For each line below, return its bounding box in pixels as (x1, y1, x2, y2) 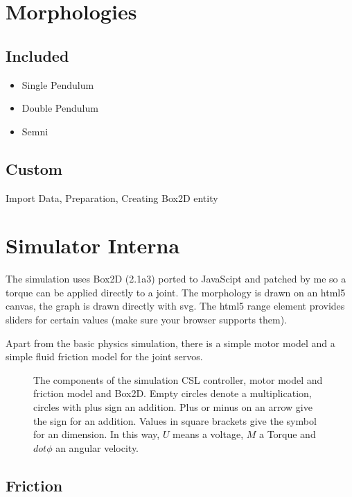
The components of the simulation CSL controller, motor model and (33, 372, 323, 387)
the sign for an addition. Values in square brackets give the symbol (33, 413, 317, 428)
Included (6, 44, 69, 66)
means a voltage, (173, 427, 244, 441)
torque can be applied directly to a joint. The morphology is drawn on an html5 (6, 285, 346, 299)
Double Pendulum (21, 101, 98, 115)
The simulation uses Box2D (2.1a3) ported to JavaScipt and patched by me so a (6, 271, 346, 286)
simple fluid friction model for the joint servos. (6, 349, 203, 364)
